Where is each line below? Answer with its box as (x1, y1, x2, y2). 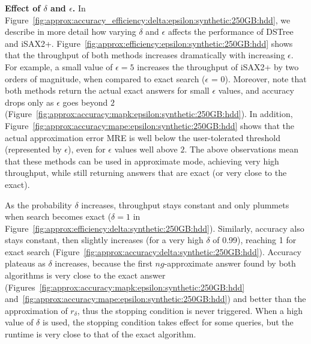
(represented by (5, 143, 62, 155)
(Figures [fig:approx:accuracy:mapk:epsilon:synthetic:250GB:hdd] (5, 280, 245, 293)
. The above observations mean (184, 143, 298, 155)
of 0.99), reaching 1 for (213, 234, 297, 246)
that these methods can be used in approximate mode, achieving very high (5, 154, 279, 167)
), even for (68, 143, 106, 155)
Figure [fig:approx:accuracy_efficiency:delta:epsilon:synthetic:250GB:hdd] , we (5, 13, 291, 26)
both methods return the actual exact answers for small (5, 84, 210, 97)
